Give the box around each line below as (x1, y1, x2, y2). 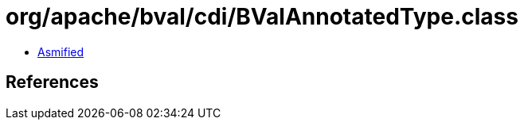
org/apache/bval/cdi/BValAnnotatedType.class (6, 3, 518, 30)
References (6, 72, 99, 93)
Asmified (37, 44, 84, 59)
